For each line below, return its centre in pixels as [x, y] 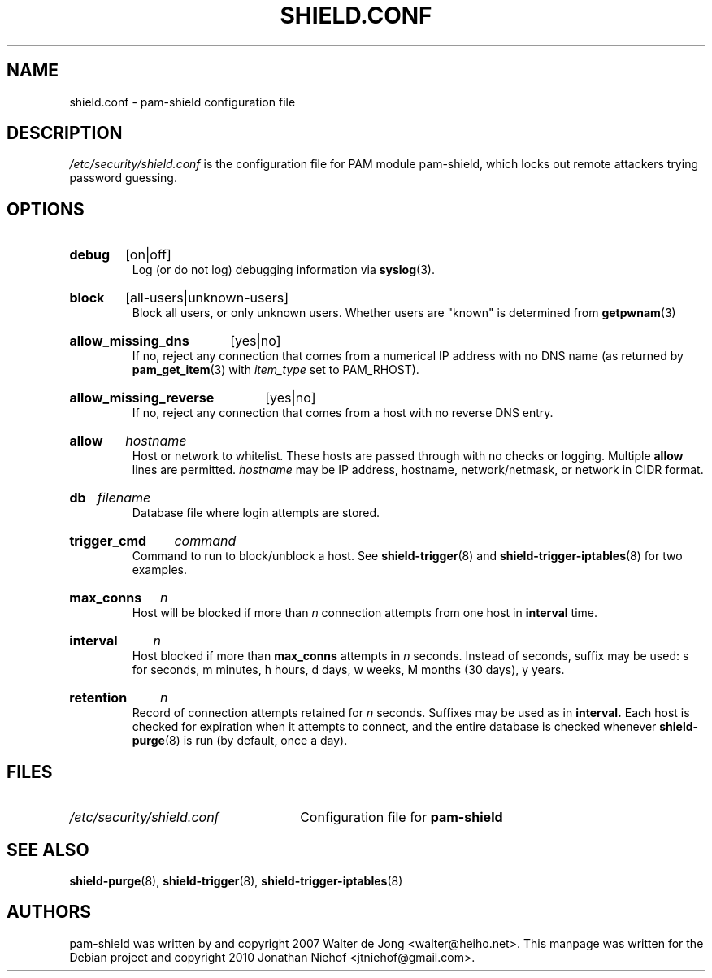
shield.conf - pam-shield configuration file [182, 102]
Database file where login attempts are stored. [256, 513]
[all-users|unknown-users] [207, 298]
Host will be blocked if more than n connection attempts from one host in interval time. [365, 613]
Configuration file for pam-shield [402, 817]
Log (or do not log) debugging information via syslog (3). [283, 270]
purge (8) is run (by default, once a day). [240, 741]
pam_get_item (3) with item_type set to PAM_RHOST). [276, 370]
